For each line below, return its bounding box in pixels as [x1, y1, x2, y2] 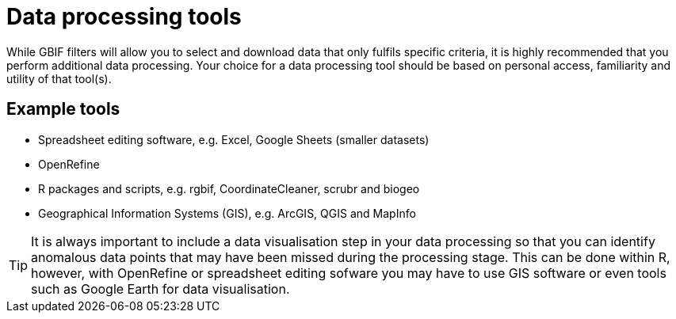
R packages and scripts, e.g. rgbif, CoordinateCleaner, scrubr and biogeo [38, 181, 420, 196]
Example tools [6, 99, 120, 120]
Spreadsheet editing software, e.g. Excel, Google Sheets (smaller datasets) [38, 132, 430, 146]
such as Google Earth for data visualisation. [31, 280, 290, 297]
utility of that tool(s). [6, 71, 112, 85]
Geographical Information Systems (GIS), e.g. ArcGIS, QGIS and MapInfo [38, 206, 416, 220]
